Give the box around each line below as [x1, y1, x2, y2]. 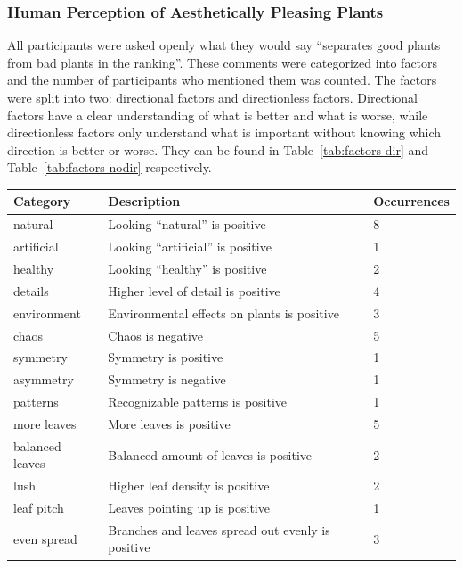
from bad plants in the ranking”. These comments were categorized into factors [7, 53, 438, 71]
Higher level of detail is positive [108, 281, 280, 300]
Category [13, 192, 71, 210]
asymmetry [13, 370, 74, 389]
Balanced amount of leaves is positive [108, 445, 312, 464]
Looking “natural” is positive [108, 215, 266, 234]
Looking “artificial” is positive [108, 237, 272, 256]
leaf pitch [13, 498, 64, 517]
